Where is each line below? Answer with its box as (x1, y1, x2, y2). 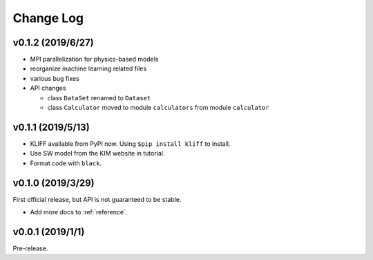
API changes (30, 84, 66, 93)
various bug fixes (30, 74, 79, 82)
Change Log (12, 10, 84, 26)
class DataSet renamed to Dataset (47, 93, 151, 102)
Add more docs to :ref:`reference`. (30, 208, 128, 216)
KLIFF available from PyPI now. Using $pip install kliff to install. (30, 139, 231, 148)
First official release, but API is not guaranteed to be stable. (12, 195, 182, 203)
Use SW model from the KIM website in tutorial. (30, 149, 165, 158)
